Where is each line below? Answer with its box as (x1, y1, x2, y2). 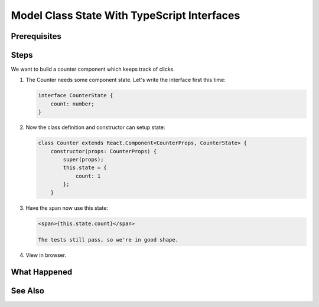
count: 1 (75, 173, 101, 179)
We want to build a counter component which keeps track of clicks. (11, 65, 175, 73)
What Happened (11, 267, 73, 277)
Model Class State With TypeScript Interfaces (11, 9, 240, 22)
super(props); (63, 156, 104, 163)
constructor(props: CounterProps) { (50, 148, 157, 154)
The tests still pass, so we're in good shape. (38, 236, 178, 243)
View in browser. (25, 252, 67, 259)
